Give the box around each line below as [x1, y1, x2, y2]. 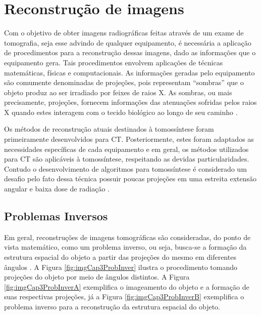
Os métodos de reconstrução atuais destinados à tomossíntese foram [4, 124, 214, 134]
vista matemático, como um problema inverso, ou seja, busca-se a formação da [4, 242, 247, 252]
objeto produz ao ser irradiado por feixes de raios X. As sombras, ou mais [4, 87, 232, 97]
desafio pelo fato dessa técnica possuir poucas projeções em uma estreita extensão [4, 173, 257, 184]
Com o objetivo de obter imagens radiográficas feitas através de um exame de [4, 27, 244, 38]
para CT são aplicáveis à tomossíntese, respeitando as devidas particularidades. [4, 153, 249, 164]
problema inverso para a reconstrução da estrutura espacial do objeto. [4, 301, 220, 311]
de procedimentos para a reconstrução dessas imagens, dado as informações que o [4, 47, 256, 58]
